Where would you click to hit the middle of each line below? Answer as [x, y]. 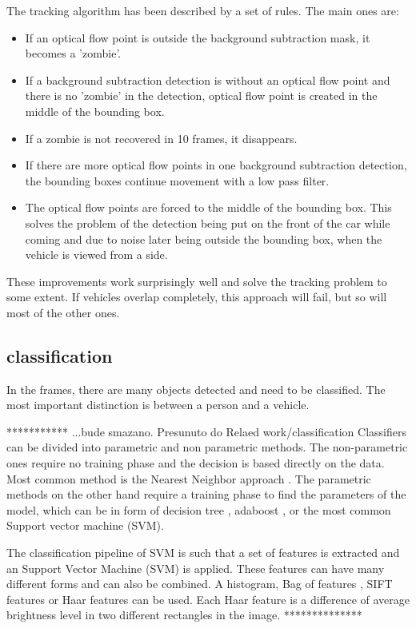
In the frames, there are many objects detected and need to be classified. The [196, 389]
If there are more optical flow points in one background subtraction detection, [216, 165]
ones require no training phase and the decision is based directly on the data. [196, 463]
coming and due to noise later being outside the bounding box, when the [204, 238]
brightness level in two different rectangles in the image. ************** [184, 615]
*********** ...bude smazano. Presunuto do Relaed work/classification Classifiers [206, 431]
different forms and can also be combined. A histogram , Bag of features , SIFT [200, 584]
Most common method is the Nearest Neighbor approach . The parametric [189, 478]
